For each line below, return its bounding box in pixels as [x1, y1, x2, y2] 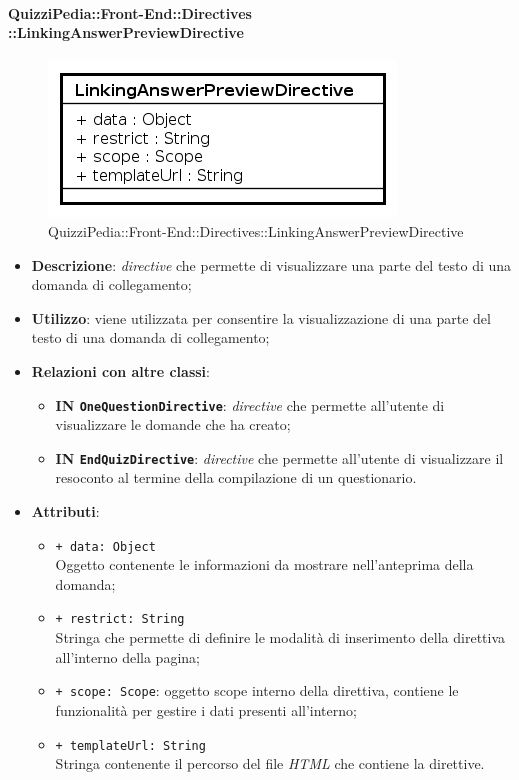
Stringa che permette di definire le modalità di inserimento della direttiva [55, 627, 506, 648]
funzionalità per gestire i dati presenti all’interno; [55, 699, 357, 720]
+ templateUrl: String [55, 738, 206, 753]
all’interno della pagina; [55, 646, 200, 667]
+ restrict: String [55, 612, 185, 627]
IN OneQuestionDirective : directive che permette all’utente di [55, 394, 445, 415]
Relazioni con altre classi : [31, 360, 210, 381]
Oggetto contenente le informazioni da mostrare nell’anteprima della [55, 554, 474, 575]
